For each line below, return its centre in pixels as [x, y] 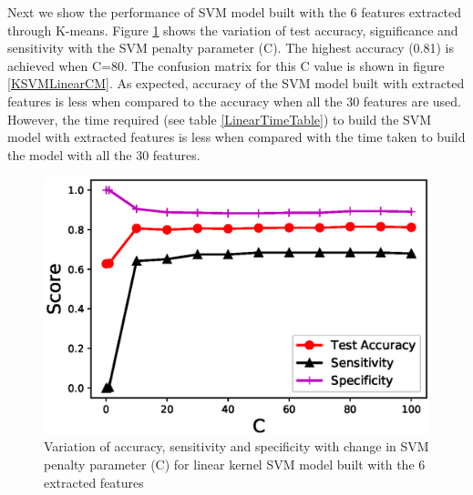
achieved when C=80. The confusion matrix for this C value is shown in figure [226, 65]
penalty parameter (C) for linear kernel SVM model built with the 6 [235, 464]
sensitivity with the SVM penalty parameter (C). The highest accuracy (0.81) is [231, 48]
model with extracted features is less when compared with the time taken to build [236, 137]
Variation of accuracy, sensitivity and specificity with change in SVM [236, 446]
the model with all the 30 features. [104, 154]
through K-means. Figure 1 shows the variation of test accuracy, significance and [233, 30]
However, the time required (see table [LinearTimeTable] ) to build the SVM [220, 119]
